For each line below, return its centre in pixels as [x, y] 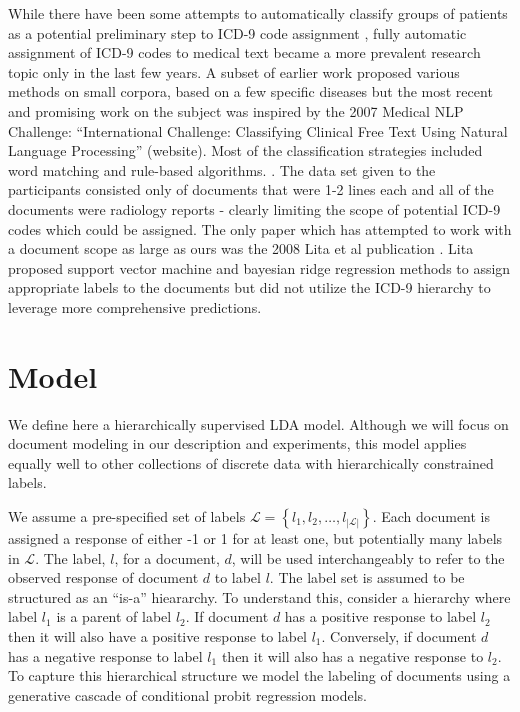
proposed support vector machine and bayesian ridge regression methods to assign [259, 267]
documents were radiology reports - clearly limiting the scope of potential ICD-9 [254, 208]
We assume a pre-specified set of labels [127, 516]
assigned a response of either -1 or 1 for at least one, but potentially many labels [255, 538]
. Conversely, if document [399, 635]
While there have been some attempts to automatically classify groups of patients [258, 13]
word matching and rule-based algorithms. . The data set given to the [222, 169]
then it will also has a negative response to [352, 655]
